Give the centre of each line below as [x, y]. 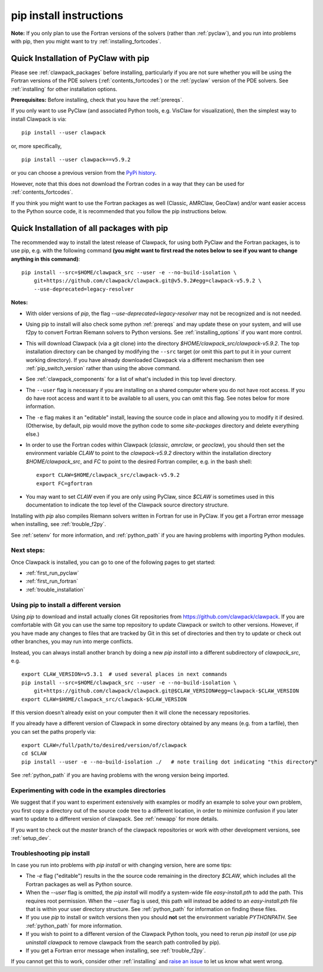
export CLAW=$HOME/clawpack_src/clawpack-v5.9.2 [108, 475]
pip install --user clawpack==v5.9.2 [76, 159]
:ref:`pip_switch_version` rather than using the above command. [103, 368]
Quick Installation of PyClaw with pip [80, 58]
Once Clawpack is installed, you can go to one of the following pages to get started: [113, 562]
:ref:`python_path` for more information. [74, 926]
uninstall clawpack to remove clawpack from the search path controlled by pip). [123, 942]
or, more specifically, [36, 146]
